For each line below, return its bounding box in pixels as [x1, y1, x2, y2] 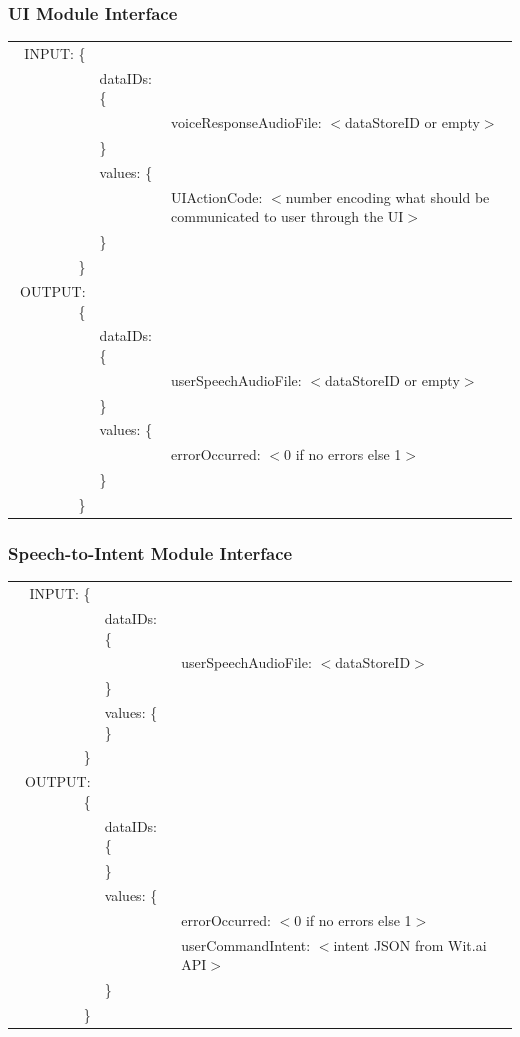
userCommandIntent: [181, 934, 311, 955]
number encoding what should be [285, 186, 490, 207]
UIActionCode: [171, 186, 263, 207]
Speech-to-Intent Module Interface [8, 541, 293, 566]
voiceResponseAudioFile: [171, 112, 322, 133]
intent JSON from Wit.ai [333, 934, 487, 955]
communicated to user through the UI [171, 206, 404, 227]
